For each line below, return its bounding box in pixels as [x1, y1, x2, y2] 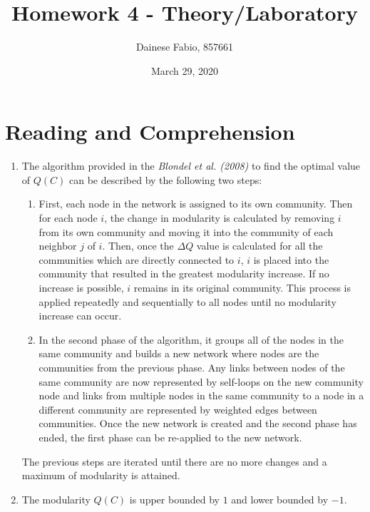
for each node [38, 210, 98, 225]
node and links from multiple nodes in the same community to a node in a [38, 388, 364, 403]
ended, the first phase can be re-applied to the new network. [38, 429, 302, 444]
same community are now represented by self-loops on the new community [38, 374, 364, 389]
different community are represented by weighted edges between [38, 401, 317, 416]
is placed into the [253, 252, 329, 267]
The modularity [21, 491, 91, 506]
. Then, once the [102, 238, 174, 253]
